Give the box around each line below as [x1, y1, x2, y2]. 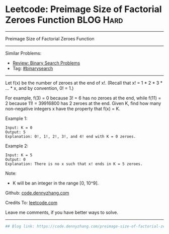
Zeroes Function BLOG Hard [5, 14, 123, 26]
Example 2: [5, 143, 29, 149]
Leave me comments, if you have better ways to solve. [5, 209, 118, 215]
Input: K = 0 [5, 125, 33, 130]
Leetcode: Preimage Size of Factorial [5, 4, 162, 15]
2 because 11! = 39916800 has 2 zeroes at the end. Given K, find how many [5, 100, 161, 106]
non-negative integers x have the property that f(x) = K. [5, 105, 121, 111]
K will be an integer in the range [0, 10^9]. [12, 180, 99, 186]
